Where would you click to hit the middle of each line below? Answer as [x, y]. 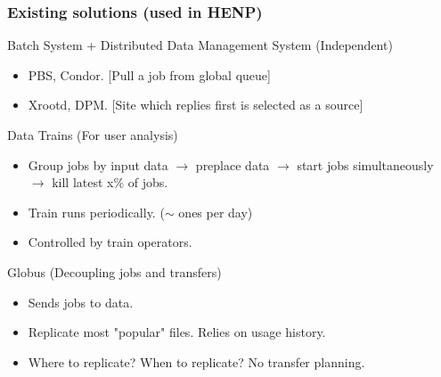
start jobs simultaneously [365, 164]
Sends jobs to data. [81, 302]
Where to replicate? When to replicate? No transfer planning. [196, 361]
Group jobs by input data [98, 164]
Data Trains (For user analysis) [93, 135]
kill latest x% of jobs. [110, 182]
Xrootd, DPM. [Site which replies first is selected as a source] [196, 105]
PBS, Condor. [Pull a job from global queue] [149, 74]
